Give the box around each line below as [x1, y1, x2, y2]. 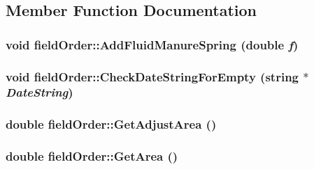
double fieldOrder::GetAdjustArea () [6, 115, 217, 133]
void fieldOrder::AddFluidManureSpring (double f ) [6, 35, 299, 53]
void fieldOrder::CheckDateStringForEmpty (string [6, 67, 299, 85]
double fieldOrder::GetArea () [6, 147, 178, 165]
